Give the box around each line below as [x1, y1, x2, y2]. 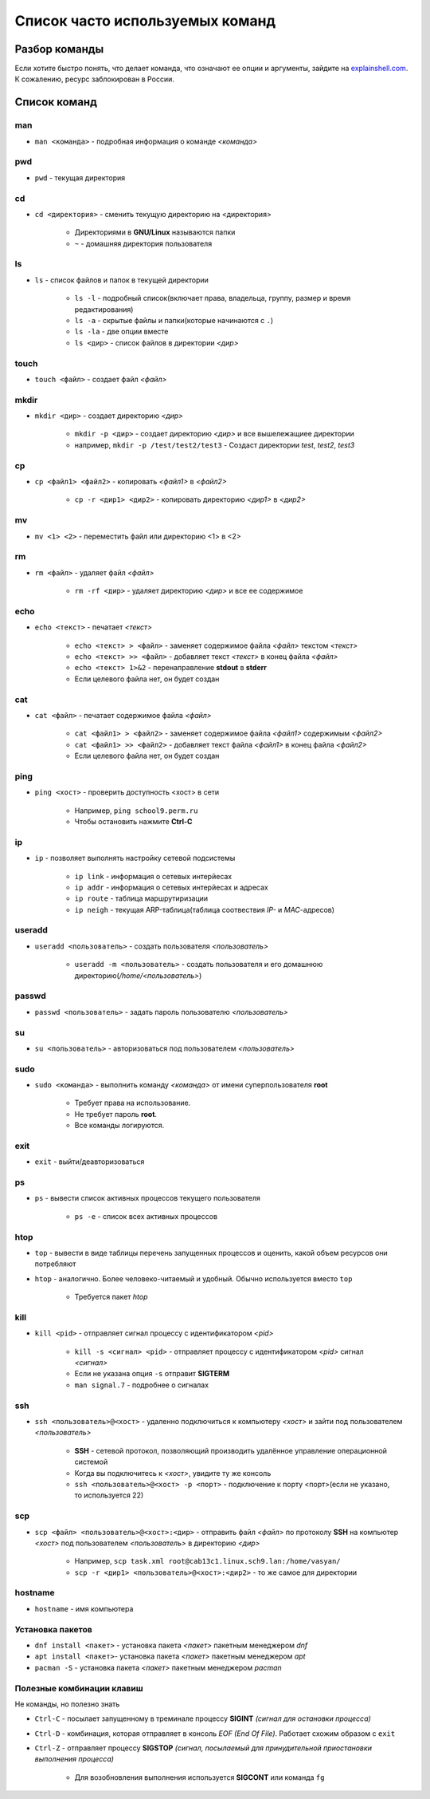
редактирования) [74, 304, 134, 314]
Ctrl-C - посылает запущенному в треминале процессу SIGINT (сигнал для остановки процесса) [34, 1714, 372, 1723]
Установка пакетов [14, 1623, 93, 1635]
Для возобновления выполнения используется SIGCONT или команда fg [74, 1772, 325, 1782]
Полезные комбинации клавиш [14, 1683, 143, 1694]
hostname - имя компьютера [34, 1604, 134, 1613]
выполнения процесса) [34, 1754, 115, 1764]
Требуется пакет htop [74, 1292, 148, 1302]
